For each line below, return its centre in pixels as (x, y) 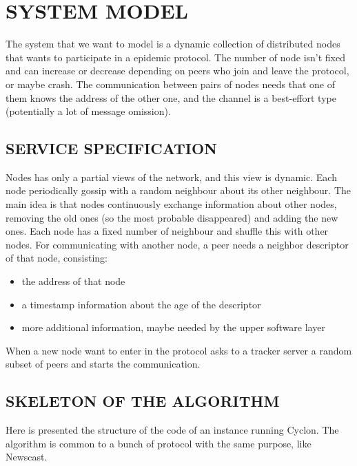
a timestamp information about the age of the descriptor (141, 304)
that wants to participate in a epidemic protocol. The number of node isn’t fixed (176, 57)
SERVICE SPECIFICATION (111, 148)
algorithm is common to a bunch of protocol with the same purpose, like (159, 443)
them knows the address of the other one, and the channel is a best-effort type (171, 97)
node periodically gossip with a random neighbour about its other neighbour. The (178, 190)
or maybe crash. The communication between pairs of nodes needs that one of (170, 84)
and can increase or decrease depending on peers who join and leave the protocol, (177, 71)
